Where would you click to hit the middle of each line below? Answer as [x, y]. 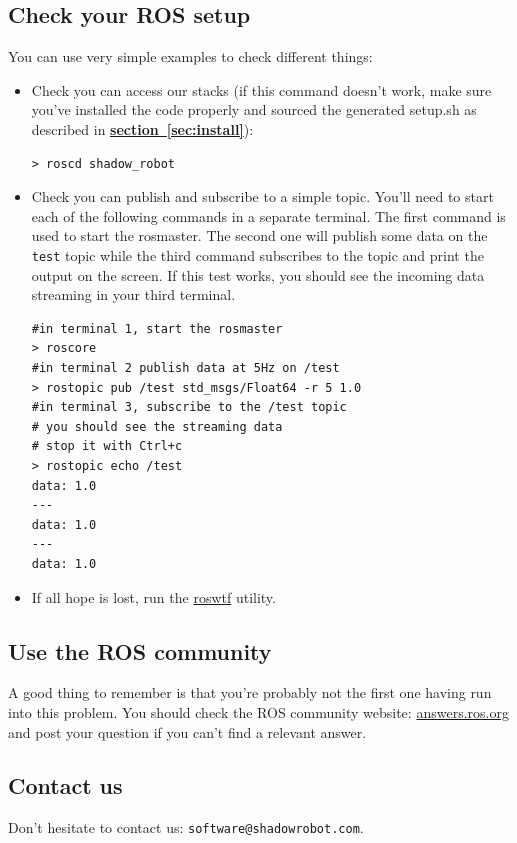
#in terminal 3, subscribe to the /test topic [189, 407]
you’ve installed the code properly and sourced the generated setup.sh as [254, 109]
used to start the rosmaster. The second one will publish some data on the [259, 235]
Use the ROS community [140, 650]
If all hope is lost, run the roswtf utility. [153, 596]
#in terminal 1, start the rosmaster [157, 328]
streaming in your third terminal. [133, 294]
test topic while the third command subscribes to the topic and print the [257, 254]
